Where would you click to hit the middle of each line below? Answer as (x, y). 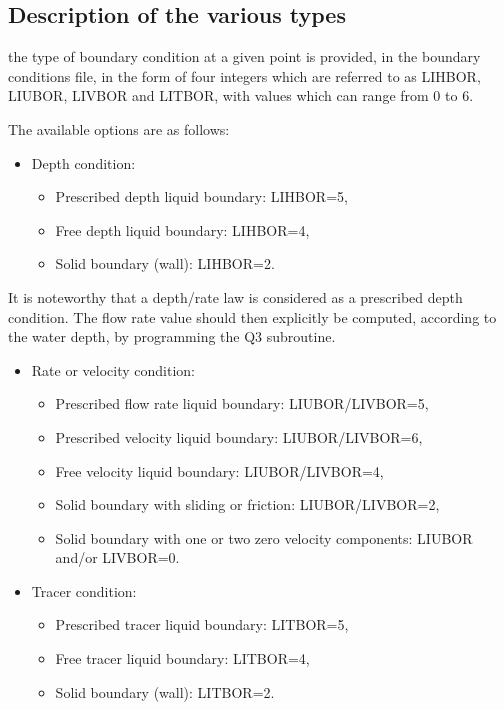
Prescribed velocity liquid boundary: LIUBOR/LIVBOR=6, (239, 436)
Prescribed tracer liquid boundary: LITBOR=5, (202, 624)
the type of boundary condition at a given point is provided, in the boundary (244, 56)
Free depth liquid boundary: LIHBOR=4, (182, 229)
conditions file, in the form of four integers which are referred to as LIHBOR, (244, 75)
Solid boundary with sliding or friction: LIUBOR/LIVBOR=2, (247, 504)
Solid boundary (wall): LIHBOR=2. (165, 263)
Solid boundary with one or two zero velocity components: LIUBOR (264, 537)
